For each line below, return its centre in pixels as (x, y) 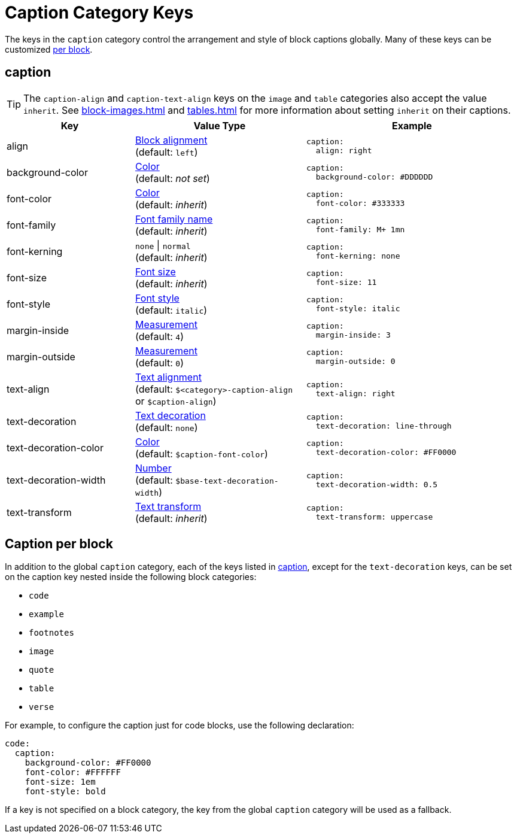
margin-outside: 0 (355, 361)
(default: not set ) (173, 178)
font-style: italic (358, 308)
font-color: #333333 (360, 203)
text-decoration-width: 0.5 (377, 484)
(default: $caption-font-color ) (202, 453)
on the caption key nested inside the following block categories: (131, 577)
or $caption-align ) (176, 401)
